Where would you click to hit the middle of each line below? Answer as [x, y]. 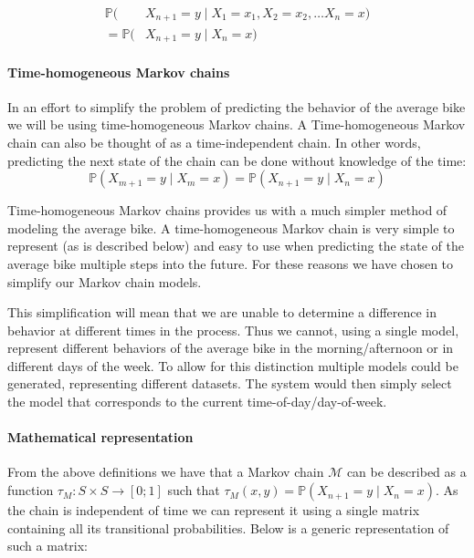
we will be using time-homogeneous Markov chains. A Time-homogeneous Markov [237, 124]
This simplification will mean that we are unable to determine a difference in [222, 312]
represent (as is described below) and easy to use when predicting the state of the [236, 246]
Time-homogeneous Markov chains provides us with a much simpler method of [227, 210]
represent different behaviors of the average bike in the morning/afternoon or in [231, 348]
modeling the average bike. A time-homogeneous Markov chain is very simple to [231, 227]
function [31, 490]
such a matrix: [48, 546]
